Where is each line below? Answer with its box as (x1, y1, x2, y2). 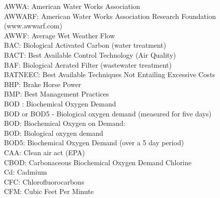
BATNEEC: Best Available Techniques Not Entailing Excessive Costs (4, 69, 216, 80)
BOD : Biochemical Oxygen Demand (4, 98, 116, 108)
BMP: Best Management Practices (4, 89, 109, 99)
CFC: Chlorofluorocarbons (4, 176, 84, 187)
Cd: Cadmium (4, 167, 47, 177)
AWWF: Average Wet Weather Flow (4, 30, 115, 40)
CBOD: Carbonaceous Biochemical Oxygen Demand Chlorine (4, 157, 192, 167)
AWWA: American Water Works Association (4, 1, 141, 11)
